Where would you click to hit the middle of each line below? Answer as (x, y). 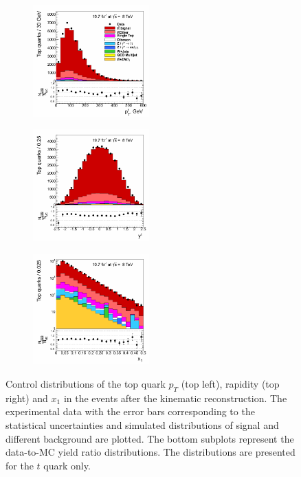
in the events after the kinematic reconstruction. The (175, 398)
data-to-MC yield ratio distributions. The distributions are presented (150, 452)
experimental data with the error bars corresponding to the (130, 411)
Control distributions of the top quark (86, 384)
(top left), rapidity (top (230, 384)
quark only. (67, 465)
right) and (27, 398)
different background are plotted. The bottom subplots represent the (150, 438)
